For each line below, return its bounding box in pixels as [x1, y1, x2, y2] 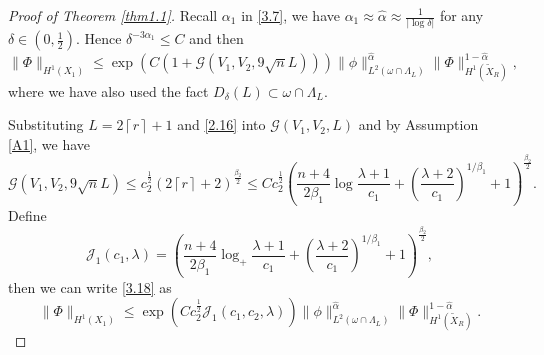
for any [439, 5, 484, 25]
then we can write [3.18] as [8, 276, 172, 297]
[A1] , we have [8, 133, 91, 154]
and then [189, 28, 244, 49]
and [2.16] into [177, 114, 266, 135]
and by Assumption [358, 114, 479, 135]
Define [8, 205, 47, 226]
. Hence [75, 28, 122, 49]
